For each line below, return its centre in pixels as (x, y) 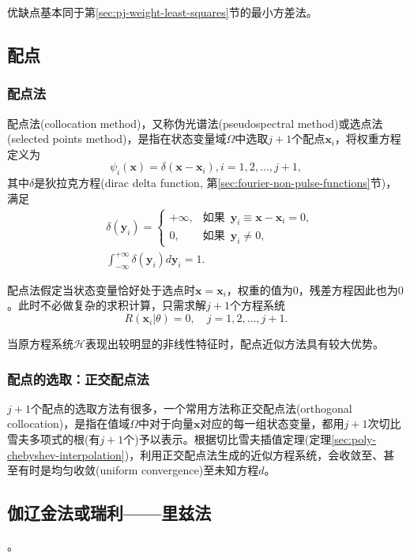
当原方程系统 (40, 344)
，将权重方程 (368, 139)
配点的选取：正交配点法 (78, 378)
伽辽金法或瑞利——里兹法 (109, 513)
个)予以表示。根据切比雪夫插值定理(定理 (228, 439)
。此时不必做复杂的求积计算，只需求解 (107, 305)
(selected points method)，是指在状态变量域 (117, 139)
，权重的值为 (260, 289)
